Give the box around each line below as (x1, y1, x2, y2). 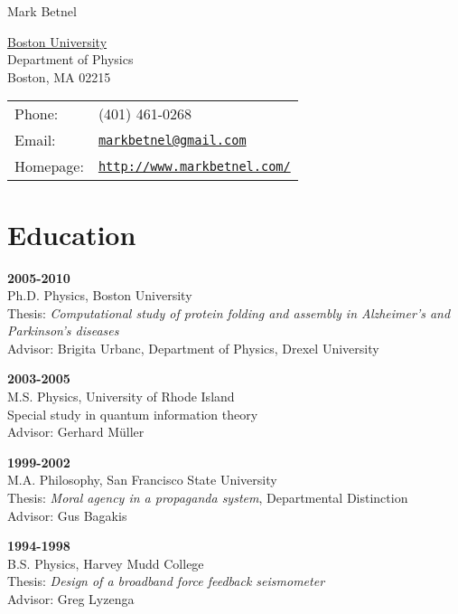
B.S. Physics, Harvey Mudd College (7, 553, 204, 572)
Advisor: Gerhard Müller (7, 422, 145, 441)
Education (7, 215, 136, 252)
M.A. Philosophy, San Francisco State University (7, 470, 277, 489)
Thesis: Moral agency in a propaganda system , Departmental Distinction (7, 488, 408, 507)
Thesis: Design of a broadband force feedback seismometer (7, 571, 325, 590)
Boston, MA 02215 (7, 67, 111, 86)
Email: (14, 129, 56, 151)
